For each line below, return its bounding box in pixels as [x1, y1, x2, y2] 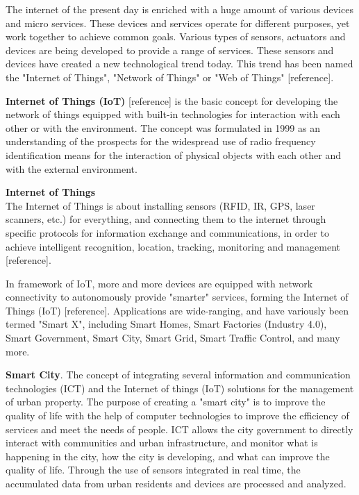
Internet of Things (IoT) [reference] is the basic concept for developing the [6, 93, 338, 108]
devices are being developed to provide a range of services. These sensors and [6, 42, 334, 57]
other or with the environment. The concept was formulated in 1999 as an [6, 120, 320, 135]
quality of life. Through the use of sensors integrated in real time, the [6, 462, 301, 477]
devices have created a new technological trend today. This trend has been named [6, 56, 353, 71]
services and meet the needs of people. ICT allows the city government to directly [6, 421, 353, 436]
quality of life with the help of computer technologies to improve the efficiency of [6, 408, 349, 423]
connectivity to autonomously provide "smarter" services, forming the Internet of [6, 290, 349, 304]
